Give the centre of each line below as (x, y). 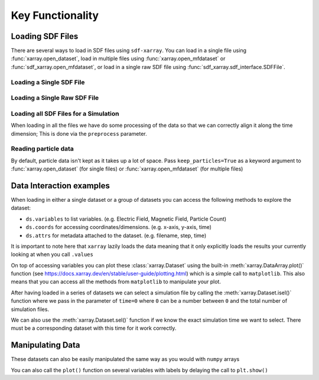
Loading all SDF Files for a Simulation (65, 113)
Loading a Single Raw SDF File (55, 98)
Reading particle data (42, 149)
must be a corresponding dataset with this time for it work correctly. (94, 328)
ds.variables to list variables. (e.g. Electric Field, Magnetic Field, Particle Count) (126, 219)
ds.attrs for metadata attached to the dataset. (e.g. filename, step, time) (116, 235)
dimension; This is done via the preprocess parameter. (79, 133)
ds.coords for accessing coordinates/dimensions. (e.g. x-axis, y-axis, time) (119, 227)
